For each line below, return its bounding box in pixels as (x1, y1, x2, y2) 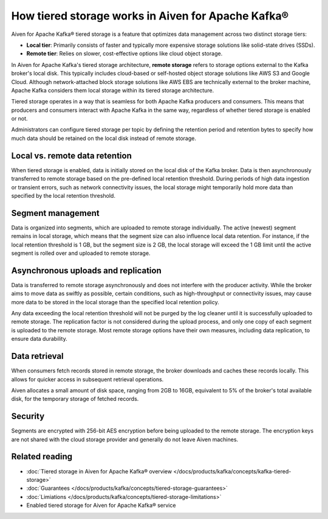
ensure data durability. (11, 335, 67, 343)
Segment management (11, 207, 100, 218)
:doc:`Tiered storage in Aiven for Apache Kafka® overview (26, 467, 173, 475)
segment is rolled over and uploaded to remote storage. (11, 249, 151, 257)
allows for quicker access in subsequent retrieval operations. (11, 375, 164, 383)
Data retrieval (11, 351, 64, 361)
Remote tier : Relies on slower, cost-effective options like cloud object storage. (26, 50, 223, 57)
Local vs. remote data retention (11, 150, 132, 161)
